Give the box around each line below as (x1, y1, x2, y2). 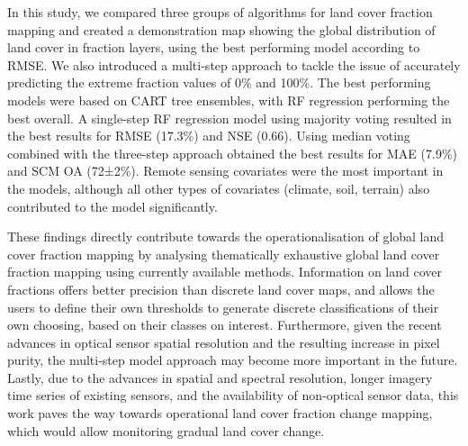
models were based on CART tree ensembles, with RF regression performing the (7, 90, 450, 109)
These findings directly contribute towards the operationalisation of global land (7, 227, 445, 246)
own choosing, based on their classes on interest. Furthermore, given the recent (7, 315, 442, 334)
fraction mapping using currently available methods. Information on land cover (7, 262, 443, 281)
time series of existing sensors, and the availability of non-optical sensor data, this (7, 386, 459, 405)
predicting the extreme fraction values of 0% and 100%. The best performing (7, 73, 431, 92)
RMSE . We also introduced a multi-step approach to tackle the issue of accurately (7, 55, 461, 74)
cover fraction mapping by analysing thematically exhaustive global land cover (7, 244, 440, 263)
